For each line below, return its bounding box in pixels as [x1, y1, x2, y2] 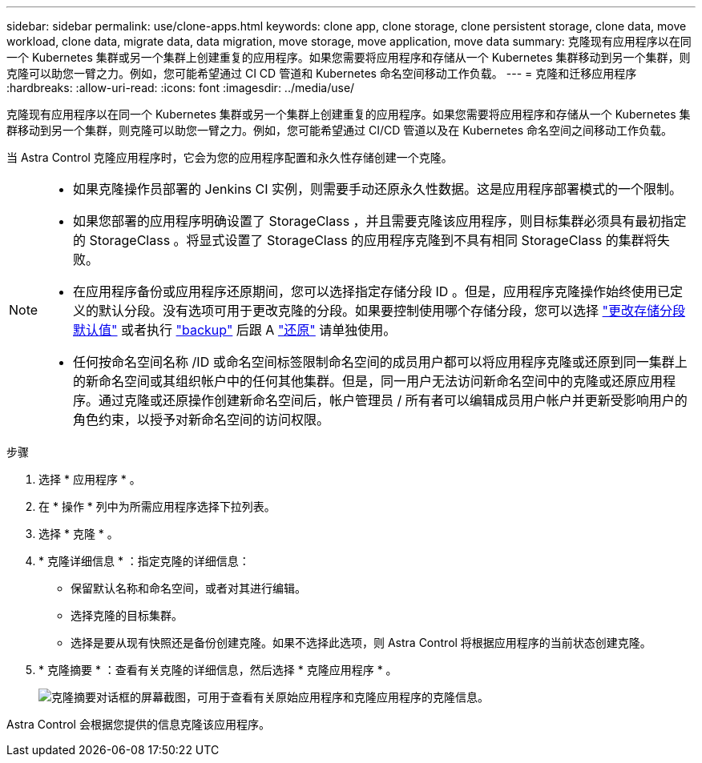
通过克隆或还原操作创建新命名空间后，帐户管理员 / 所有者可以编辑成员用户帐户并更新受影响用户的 [99, 392, 688, 408]
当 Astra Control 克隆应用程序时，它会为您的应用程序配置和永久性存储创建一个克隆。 [6, 151, 453, 164]
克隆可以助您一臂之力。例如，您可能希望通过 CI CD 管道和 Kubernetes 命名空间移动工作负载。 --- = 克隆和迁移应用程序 [6, 66, 637, 80]
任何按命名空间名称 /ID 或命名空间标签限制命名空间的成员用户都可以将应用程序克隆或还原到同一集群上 [73, 354, 688, 370]
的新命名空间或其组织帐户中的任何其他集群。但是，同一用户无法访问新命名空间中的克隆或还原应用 [73, 373, 664, 389]
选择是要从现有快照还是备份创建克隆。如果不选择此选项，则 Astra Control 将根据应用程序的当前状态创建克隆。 [71, 636, 652, 649]
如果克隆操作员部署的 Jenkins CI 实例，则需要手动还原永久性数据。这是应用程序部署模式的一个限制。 [73, 181, 683, 197]
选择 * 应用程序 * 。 [38, 472, 141, 486]
